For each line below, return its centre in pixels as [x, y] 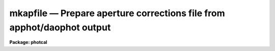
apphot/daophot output [60, 27]
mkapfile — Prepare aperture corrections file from [117, 13]
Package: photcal [29, 42]
